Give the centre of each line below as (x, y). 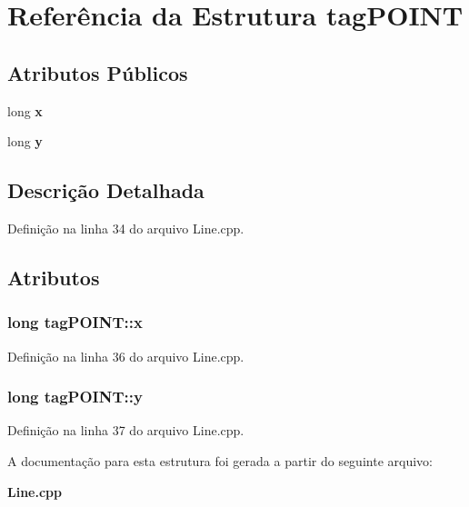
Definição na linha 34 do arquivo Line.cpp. (126, 228)
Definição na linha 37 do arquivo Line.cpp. (126, 430)
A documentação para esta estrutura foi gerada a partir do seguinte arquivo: (220, 460)
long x (25, 110)
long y (25, 141)
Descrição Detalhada (106, 190)
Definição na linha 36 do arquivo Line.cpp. (126, 356)
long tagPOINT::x (75, 322)
